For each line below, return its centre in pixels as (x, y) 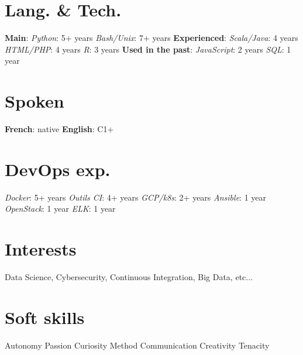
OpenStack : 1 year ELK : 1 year (60, 208)
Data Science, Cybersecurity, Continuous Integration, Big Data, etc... (129, 277)
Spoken (35, 101)
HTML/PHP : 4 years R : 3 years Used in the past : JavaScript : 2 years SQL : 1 (148, 49)
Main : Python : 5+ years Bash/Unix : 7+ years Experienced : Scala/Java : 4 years (151, 38)
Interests (41, 249)
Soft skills (45, 317)
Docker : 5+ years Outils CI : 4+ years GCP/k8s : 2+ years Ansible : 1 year (135, 197)
